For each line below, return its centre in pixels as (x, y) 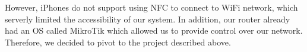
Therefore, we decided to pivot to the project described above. (118, 42)
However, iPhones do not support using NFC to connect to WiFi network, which (151, 7)
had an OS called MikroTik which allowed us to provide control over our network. (154, 30)
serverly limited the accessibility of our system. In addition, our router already (148, 19)
